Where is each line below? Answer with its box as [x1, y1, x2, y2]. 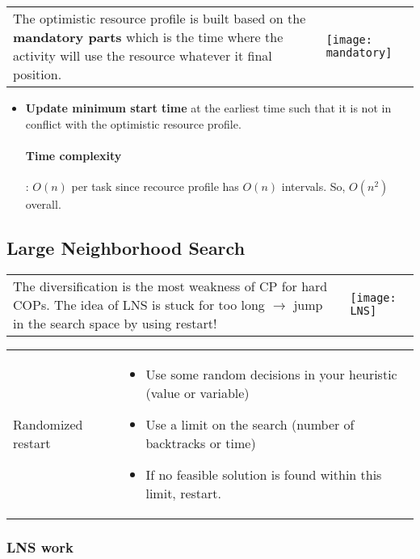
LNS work [6, 536, 73, 557]
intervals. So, [281, 177, 346, 194]
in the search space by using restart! [13, 313, 217, 332]
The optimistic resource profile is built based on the [13, 9, 306, 28]
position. [13, 65, 62, 83]
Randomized [13, 414, 83, 434]
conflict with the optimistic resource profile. [25, 115, 241, 132]
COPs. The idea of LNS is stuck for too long [13, 294, 265, 314]
